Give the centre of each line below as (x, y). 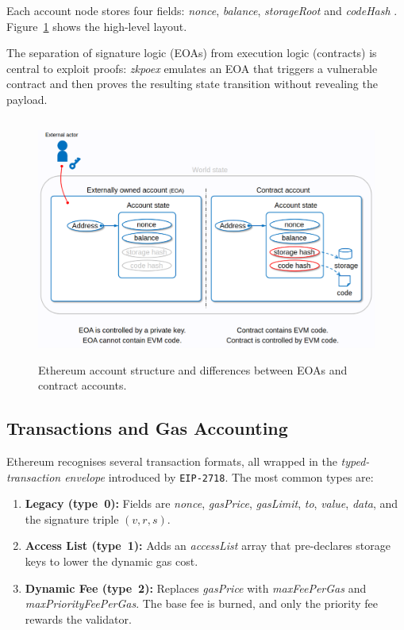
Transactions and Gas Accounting (147, 428)
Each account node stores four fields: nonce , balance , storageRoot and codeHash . (202, 10)
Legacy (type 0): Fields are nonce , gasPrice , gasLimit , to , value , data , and (212, 503)
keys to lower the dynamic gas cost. (112, 561)
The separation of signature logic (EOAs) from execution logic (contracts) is (192, 53)
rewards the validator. (78, 618)
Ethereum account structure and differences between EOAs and (193, 369)
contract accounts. (83, 385)
